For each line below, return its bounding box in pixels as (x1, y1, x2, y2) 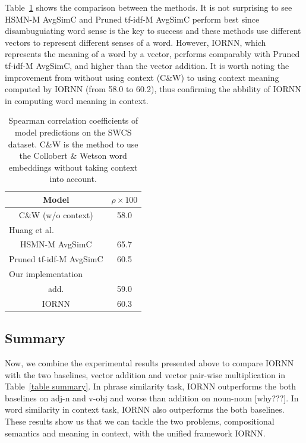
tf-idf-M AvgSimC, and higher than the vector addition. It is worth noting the (5, 59, 289, 71)
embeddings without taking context (8, 161, 138, 173)
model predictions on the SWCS (14, 125, 132, 138)
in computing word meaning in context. (5, 94, 149, 106)
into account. (49, 172, 97, 185)
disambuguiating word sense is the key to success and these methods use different (5, 24, 301, 37)
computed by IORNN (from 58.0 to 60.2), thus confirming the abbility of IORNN (5, 83, 301, 95)
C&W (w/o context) (18, 208, 93, 221)
